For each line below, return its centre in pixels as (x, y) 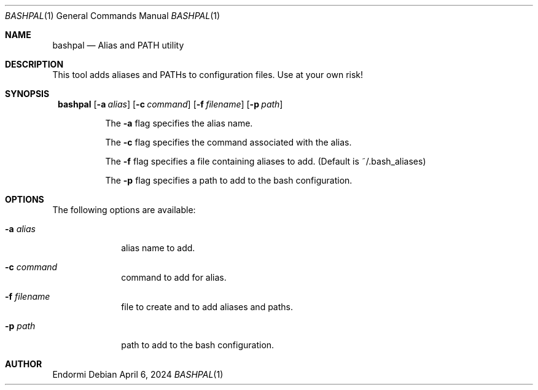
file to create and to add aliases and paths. (207, 307)
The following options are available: (124, 210)
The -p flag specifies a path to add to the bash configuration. (229, 180)
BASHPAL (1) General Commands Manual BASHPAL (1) (113, 16)
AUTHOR (24, 364)
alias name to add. (158, 248)
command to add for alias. (174, 277)
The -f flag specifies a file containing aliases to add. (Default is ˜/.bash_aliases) (266, 161)
